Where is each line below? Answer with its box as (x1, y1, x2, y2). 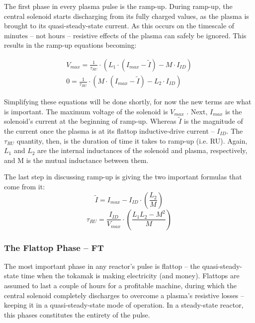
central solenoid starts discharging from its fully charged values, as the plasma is (4, 10, 249, 21)
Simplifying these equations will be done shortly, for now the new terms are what (4, 96, 252, 107)
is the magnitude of (184, 116, 243, 126)
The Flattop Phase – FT (4, 241, 104, 253)
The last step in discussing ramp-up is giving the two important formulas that (4, 171, 242, 182)
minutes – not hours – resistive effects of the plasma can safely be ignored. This (4, 30, 247, 40)
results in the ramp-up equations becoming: (4, 40, 137, 50)
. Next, (186, 106, 208, 116)
